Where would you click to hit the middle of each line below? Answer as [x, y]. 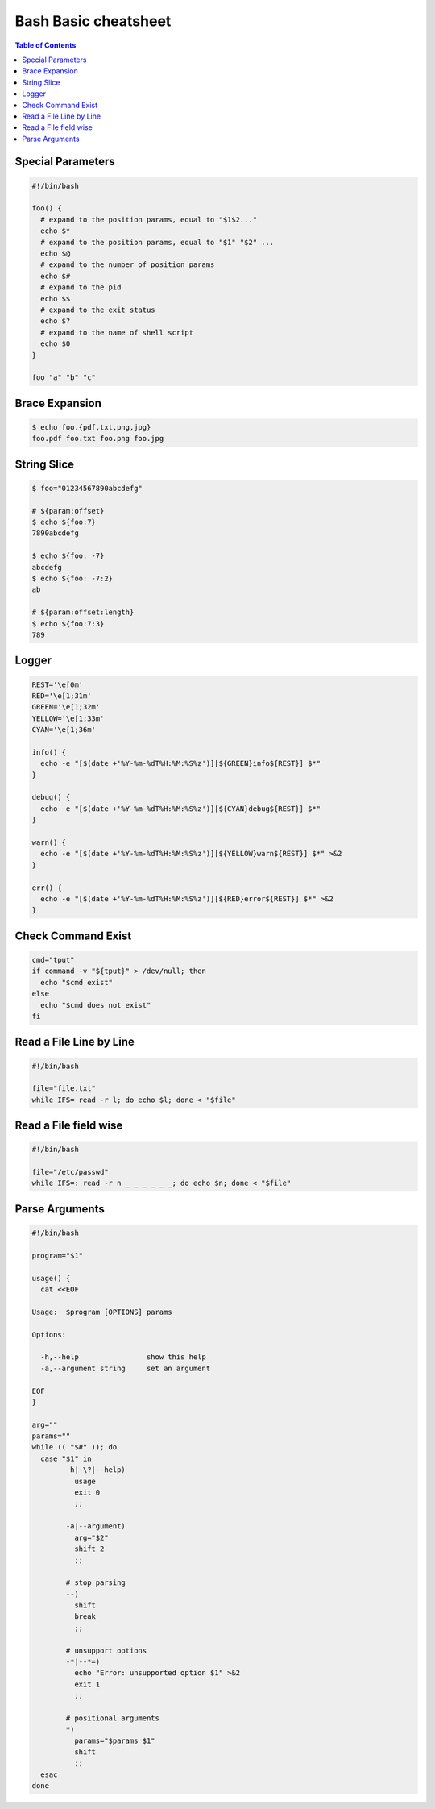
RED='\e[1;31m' [62, 696]
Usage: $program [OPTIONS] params [102, 1312]
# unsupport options [106, 1650]
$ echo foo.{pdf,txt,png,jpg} [91, 427]
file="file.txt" [64, 1089]
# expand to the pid [81, 287]
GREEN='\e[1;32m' [66, 707]
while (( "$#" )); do [75, 1447]
